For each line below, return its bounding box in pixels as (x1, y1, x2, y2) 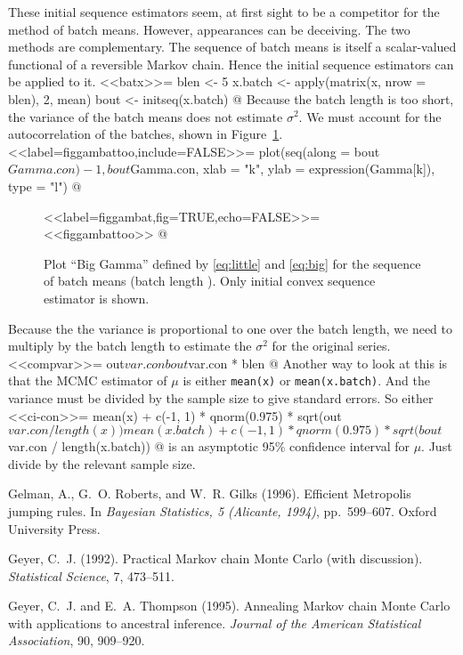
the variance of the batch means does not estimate (8, 107, 283, 125)
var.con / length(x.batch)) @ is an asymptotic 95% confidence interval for (8, 437, 410, 456)
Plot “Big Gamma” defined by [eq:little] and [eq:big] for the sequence (44, 254, 421, 272)
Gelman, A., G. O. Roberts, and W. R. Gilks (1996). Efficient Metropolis (8, 484, 411, 503)
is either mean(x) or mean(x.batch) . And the (183, 371, 430, 390)
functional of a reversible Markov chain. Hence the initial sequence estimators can (8, 54, 454, 73)
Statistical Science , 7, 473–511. (8, 566, 175, 585)
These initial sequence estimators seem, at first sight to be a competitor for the (8, 3, 440, 20)
